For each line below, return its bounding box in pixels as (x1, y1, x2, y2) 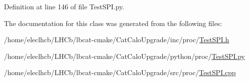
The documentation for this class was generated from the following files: (4, 18, 222, 28)
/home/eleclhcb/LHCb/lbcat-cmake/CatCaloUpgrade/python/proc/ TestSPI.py (4, 51, 245, 61)
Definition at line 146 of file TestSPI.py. (4, 1, 124, 11)
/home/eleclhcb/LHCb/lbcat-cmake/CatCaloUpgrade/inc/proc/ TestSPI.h (4, 34, 229, 45)
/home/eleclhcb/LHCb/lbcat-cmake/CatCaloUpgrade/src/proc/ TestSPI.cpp (4, 67, 236, 78)
